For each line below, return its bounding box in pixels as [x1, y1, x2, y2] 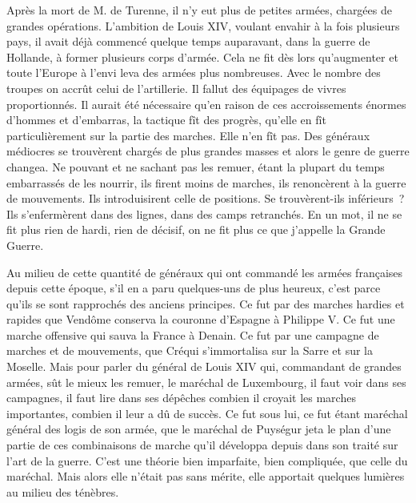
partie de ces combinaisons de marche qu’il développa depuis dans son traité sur [6, 437, 398, 453]
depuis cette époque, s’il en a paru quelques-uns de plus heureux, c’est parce [6, 280, 381, 296]
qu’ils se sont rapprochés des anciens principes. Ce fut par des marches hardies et [6, 295, 405, 312]
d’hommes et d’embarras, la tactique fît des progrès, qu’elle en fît [6, 111, 326, 128]
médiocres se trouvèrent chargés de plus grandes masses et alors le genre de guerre [6, 143, 410, 159]
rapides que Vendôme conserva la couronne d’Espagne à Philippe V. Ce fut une [6, 311, 395, 328]
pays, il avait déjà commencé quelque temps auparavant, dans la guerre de [6, 33, 370, 50]
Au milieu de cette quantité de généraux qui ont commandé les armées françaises [6, 264, 403, 280]
